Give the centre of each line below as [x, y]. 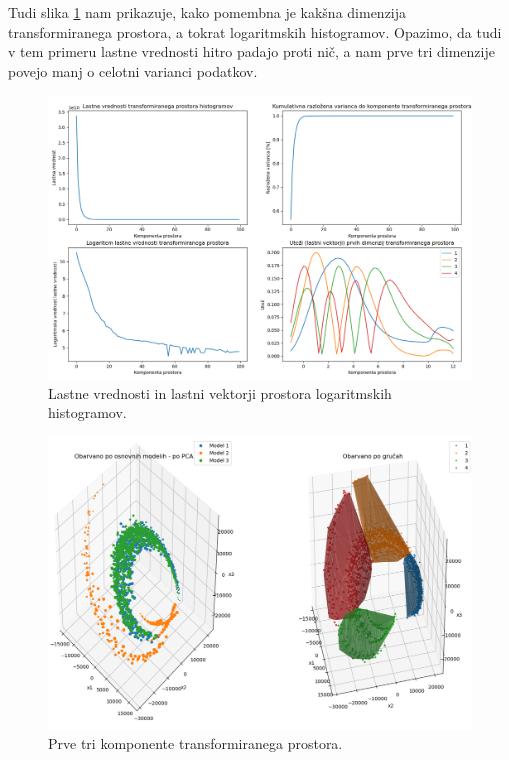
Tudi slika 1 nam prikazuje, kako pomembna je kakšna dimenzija [207, 12]
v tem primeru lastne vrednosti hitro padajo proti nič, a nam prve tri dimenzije [251, 51]
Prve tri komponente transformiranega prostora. [195, 743]
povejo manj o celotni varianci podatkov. [133, 70]
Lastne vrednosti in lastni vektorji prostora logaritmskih [220, 392]
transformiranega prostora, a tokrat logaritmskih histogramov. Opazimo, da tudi [255, 31]
